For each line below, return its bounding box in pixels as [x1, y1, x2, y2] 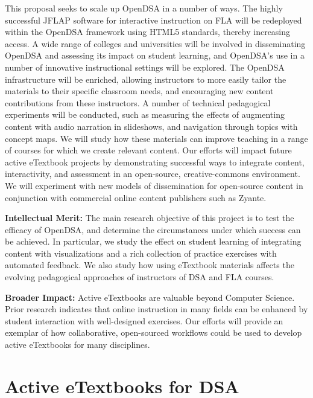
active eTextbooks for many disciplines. [5, 338, 150, 351]
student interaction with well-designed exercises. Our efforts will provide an [5, 314, 283, 327]
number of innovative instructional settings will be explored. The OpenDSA [5, 60, 285, 73]
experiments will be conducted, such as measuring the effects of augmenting [5, 108, 285, 121]
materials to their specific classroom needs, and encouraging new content [5, 85, 274, 97]
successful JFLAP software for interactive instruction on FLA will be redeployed [5, 13, 302, 26]
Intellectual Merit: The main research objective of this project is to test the [5, 211, 294, 224]
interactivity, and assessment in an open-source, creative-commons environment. [5, 167, 300, 180]
